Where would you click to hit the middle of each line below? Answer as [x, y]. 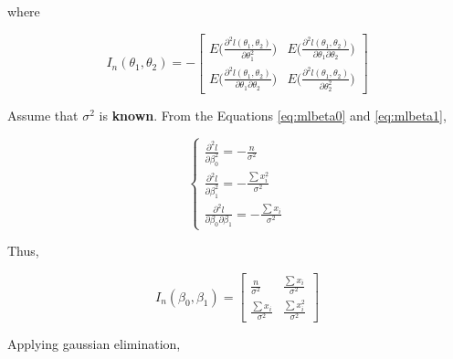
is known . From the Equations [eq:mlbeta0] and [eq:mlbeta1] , [273, 116]
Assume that [43, 116]
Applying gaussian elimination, [94, 344]
